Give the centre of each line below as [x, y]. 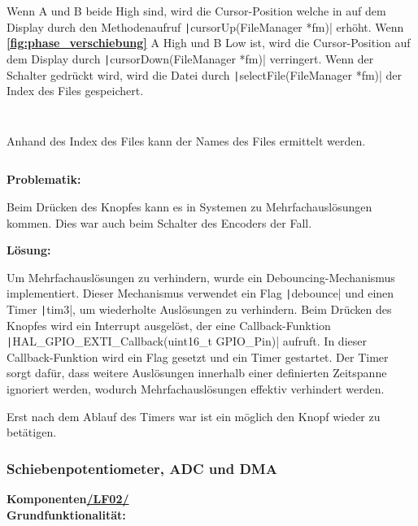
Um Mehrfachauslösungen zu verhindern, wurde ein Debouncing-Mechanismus [201, 277]
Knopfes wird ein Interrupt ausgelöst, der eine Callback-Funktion [169, 325]
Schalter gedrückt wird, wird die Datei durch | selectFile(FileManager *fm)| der [205, 74]
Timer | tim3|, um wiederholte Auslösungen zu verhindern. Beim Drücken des [199, 309]
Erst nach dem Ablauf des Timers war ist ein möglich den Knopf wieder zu [194, 416]
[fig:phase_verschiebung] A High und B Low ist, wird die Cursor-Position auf [209, 43]
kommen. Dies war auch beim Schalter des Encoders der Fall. [159, 222]
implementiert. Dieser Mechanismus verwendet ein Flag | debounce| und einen [200, 293]
